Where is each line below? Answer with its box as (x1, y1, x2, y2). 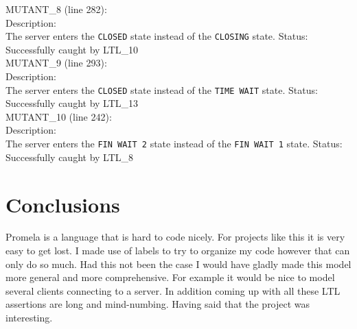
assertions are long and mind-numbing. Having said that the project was (5, 297, 310, 311)
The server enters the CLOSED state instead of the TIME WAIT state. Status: (5, 82, 318, 97)
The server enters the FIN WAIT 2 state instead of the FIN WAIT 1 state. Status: (5, 136, 343, 151)
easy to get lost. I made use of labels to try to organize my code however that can (5, 243, 350, 258)
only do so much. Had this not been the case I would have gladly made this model (5, 256, 352, 271)
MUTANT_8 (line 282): (5, 2, 107, 16)
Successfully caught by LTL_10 (5, 42, 139, 56)
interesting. (5, 310, 53, 324)
